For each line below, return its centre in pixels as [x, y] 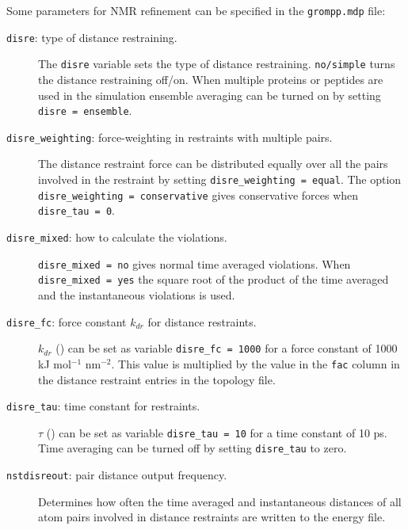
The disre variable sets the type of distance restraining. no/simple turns [217, 64]
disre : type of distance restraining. [92, 37]
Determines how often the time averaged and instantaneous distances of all [220, 501]
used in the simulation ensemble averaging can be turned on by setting [210, 95]
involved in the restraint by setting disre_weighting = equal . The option [220, 179]
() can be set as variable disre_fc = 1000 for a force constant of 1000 [227, 348]
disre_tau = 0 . [76, 210]
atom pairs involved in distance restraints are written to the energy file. [212, 517]
